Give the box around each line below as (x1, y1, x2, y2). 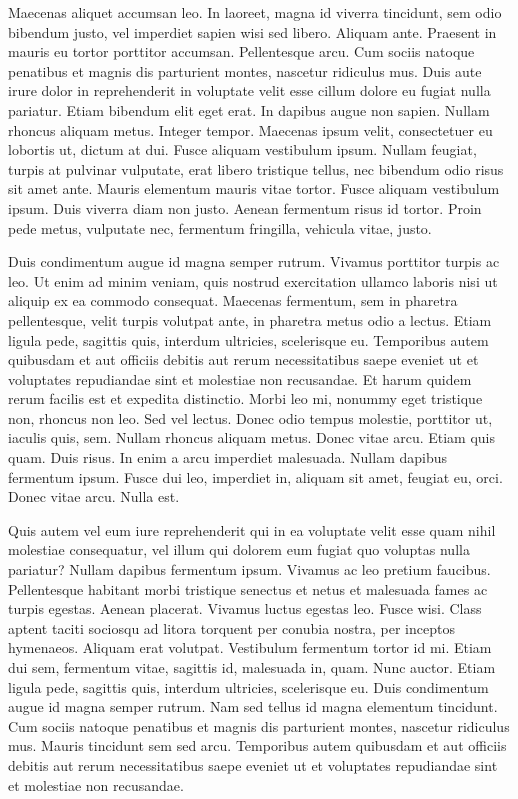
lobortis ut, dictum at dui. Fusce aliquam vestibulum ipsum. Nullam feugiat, (8, 139, 477, 160)
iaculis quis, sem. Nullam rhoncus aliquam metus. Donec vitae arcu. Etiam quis (8, 427, 496, 448)
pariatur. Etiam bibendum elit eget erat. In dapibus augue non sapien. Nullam (8, 99, 490, 120)
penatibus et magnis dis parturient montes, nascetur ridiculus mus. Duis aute (8, 60, 482, 81)
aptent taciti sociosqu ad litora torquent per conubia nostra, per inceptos (8, 617, 455, 638)
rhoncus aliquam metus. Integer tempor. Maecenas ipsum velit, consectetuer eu (8, 119, 493, 140)
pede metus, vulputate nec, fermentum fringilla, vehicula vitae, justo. (8, 217, 432, 238)
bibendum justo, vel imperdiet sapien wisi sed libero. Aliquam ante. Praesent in (8, 21, 497, 42)
